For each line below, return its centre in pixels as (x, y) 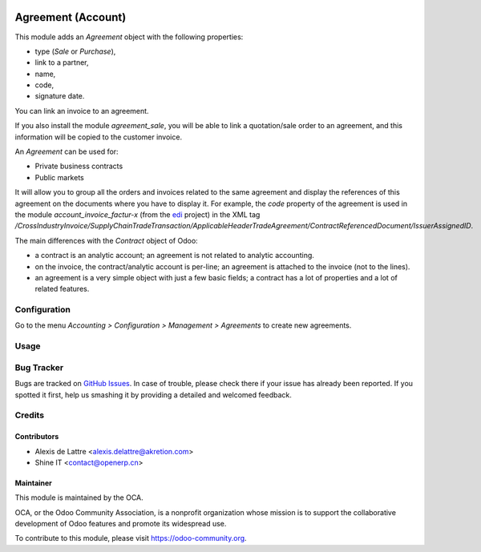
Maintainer (33, 483)
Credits (29, 415)
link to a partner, (62, 62)
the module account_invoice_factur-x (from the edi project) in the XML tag (137, 214)
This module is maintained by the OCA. (79, 498)
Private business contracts (79, 166)
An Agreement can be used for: (67, 151)
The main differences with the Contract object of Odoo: (106, 240)
